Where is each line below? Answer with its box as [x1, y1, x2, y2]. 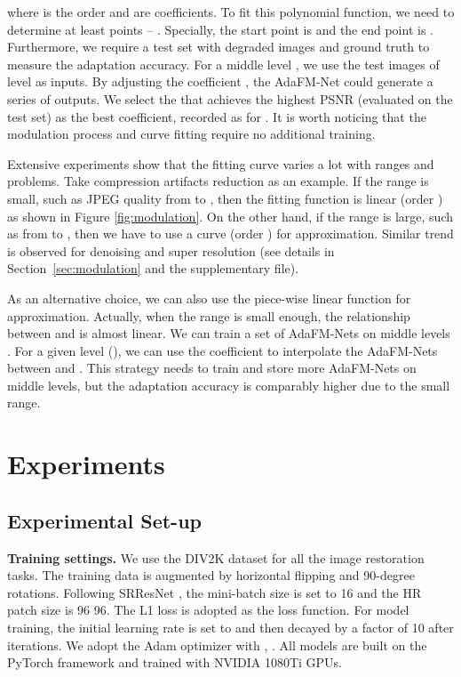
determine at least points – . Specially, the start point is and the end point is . [7, 20, 433, 38]
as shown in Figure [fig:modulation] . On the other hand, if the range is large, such [7, 206, 454, 225]
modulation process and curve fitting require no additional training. [7, 125, 376, 143]
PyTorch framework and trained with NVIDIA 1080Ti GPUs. [7, 653, 342, 672]
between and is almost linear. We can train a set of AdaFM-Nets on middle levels [7, 324, 450, 343]
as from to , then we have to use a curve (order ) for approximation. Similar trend [7, 224, 454, 243]
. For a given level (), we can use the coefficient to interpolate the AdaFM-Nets [7, 341, 438, 359]
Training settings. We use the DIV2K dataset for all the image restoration [7, 548, 425, 567]
